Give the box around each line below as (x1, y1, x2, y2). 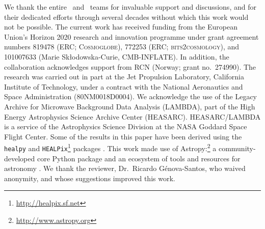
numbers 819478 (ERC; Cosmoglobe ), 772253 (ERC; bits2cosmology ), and (4, 41, 240, 52)
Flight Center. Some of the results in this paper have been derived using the (4, 131, 242, 141)
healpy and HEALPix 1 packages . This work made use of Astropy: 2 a (4, 141, 217, 153)
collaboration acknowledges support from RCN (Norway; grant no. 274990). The (4, 61, 256, 72)
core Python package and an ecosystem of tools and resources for (37, 153, 241, 163)
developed (4, 153, 35, 163)
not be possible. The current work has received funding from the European (4, 21, 238, 32)
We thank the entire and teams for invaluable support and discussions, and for (4, 2, 256, 12)
